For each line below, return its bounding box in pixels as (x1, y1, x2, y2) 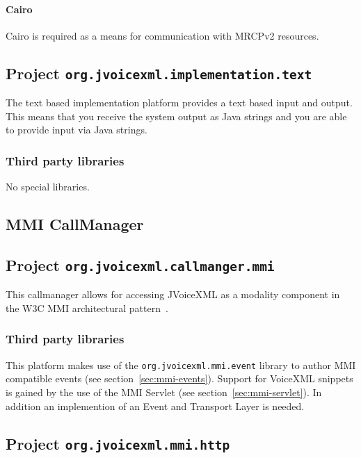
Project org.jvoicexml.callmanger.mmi (6, 254, 275, 275)
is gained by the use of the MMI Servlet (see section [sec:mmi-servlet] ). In (6, 384, 322, 399)
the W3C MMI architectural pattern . (6, 300, 168, 315)
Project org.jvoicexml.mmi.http (6, 432, 230, 454)
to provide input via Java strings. (6, 122, 147, 137)
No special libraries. (6, 179, 90, 194)
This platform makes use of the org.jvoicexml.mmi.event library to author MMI (6, 357, 356, 372)
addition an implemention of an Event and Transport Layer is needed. (6, 398, 305, 413)
